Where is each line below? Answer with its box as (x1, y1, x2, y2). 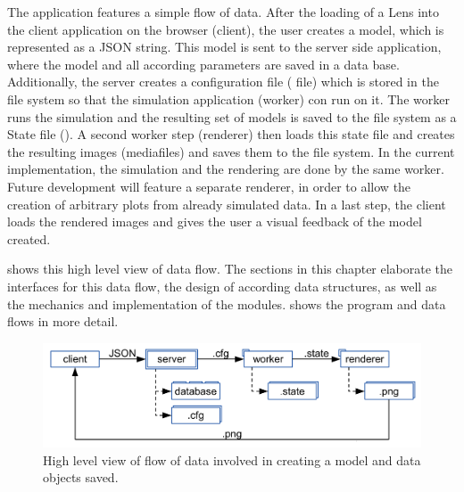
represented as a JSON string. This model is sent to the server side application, (7, 37, 442, 56)
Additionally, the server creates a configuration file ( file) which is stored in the (7, 72, 439, 91)
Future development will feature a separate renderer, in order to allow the (7, 176, 411, 195)
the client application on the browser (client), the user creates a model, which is (7, 20, 444, 38)
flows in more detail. (7, 312, 119, 331)
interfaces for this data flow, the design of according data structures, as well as (7, 276, 437, 295)
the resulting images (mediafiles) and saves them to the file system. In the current (7, 142, 455, 160)
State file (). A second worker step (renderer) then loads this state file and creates (7, 125, 455, 143)
